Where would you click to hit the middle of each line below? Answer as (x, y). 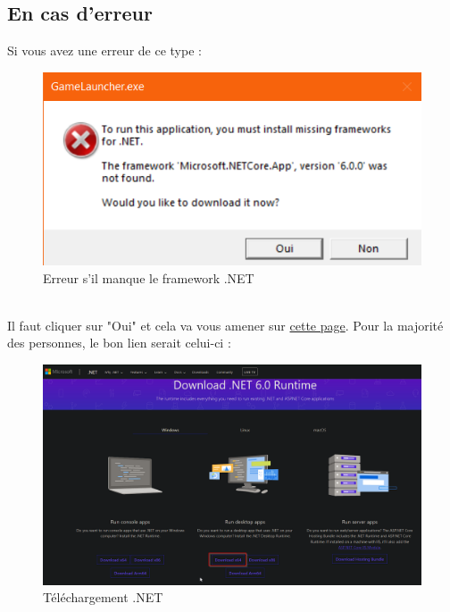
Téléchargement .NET (103, 597)
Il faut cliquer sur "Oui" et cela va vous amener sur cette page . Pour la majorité (225, 325)
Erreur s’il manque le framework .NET (149, 277)
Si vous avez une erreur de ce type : (104, 50)
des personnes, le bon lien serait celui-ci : (119, 343)
